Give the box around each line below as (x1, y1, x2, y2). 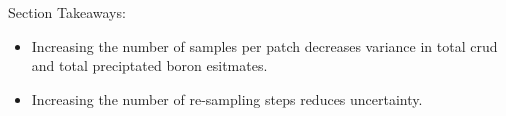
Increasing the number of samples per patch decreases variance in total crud (31, 35, 498, 56)
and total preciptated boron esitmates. (31, 55, 268, 76)
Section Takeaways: (8, 2, 126, 22)
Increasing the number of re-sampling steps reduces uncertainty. (31, 88, 423, 109)
